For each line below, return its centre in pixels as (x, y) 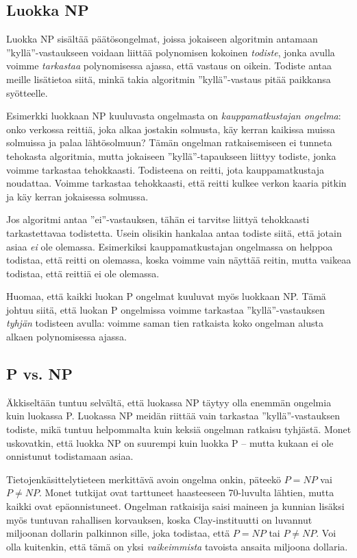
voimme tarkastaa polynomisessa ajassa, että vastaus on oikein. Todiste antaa (169, 66)
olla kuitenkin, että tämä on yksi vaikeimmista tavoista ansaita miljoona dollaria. (177, 546)
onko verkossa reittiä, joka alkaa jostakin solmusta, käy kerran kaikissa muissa (171, 129)
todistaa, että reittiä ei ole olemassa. (83, 273)
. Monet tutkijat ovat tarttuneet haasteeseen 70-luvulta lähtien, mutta (186, 492)
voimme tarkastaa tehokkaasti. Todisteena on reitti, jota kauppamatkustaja (165, 169)
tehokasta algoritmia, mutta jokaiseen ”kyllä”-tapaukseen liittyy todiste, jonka (171, 155)
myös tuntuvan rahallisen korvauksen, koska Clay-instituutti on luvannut (159, 519)
